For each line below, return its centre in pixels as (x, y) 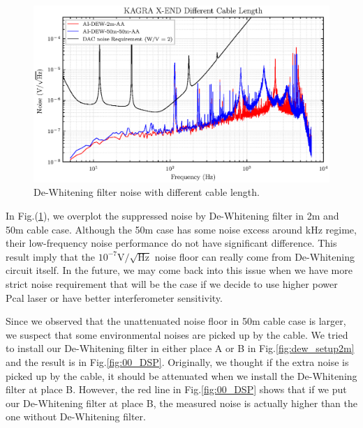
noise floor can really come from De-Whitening (254, 256)
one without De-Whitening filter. (76, 416)
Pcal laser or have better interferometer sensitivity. (114, 297)
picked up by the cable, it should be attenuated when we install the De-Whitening (181, 375)
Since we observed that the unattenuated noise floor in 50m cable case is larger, (176, 321)
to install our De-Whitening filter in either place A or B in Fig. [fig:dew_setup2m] (180, 348)
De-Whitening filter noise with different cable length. (147, 192)
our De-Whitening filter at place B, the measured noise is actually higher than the (181, 403)
